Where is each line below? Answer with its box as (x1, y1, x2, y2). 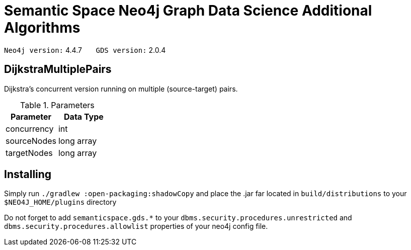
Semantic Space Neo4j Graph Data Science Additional (4, 2, 372, 19)
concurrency (6, 123, 54, 134)
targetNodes (6, 147, 53, 158)
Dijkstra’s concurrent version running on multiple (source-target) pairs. (4, 84, 238, 93)
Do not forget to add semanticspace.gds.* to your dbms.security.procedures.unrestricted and (4, 213, 352, 222)
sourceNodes (6, 135, 56, 146)
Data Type (64, 111, 104, 122)
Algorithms (4, 19, 80, 36)
